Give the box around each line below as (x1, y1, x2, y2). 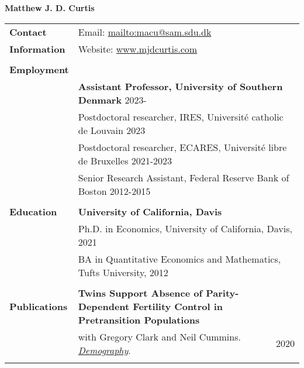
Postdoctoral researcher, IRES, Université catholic (78, 109, 284, 123)
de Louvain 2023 (78, 123, 146, 137)
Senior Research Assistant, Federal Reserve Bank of (78, 170, 289, 184)
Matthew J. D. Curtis (5, 2, 95, 13)
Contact (9, 25, 47, 39)
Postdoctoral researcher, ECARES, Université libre (78, 140, 287, 154)
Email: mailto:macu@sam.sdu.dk (78, 25, 212, 39)
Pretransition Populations (78, 312, 200, 326)
